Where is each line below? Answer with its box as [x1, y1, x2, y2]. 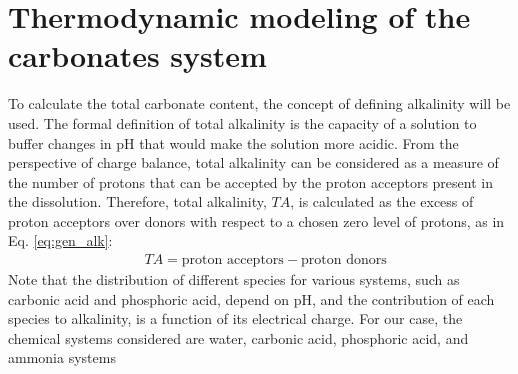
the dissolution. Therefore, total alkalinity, [8, 191, 267, 212]
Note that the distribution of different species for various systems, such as [8, 269, 460, 290]
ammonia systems [8, 347, 116, 368]
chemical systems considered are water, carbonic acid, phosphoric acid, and [8, 327, 469, 348]
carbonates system [8, 35, 267, 76]
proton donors [300, 253, 387, 268]
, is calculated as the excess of [290, 191, 474, 212]
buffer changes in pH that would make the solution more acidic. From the [8, 132, 459, 153]
